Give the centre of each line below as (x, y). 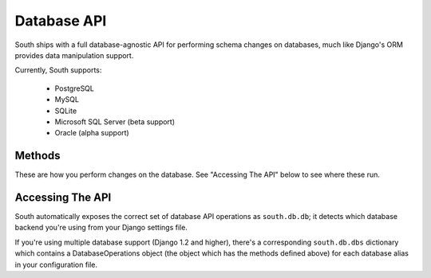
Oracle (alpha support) (92, 133)
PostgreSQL (75, 88)
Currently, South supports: (58, 70)
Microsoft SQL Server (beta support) (115, 121)
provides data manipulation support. (74, 55)
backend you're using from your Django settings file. (101, 228)
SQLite (66, 111)
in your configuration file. (56, 264)
